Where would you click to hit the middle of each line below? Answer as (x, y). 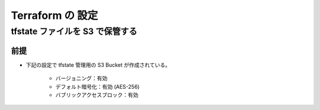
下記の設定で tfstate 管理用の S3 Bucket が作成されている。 (98, 64)
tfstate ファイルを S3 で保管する (74, 31)
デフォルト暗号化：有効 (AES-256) (97, 86)
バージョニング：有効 (81, 78)
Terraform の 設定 (55, 15)
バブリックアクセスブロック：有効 (97, 95)
